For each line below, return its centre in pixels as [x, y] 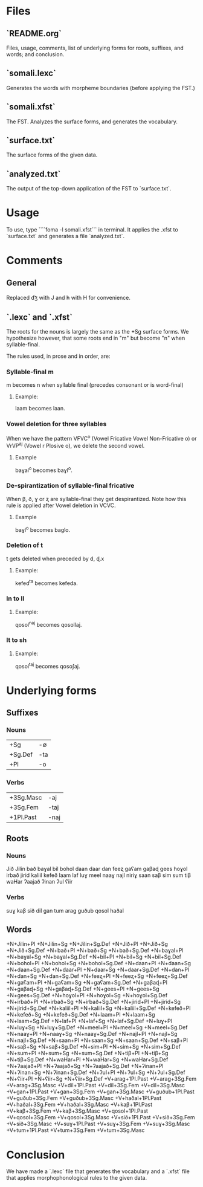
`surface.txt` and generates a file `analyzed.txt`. [66, 236]
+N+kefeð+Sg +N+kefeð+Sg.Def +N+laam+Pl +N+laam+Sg [81, 1015]
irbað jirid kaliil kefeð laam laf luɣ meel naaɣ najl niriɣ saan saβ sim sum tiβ [99, 875]
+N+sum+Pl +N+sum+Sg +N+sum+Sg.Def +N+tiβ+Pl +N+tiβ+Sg [87, 1053]
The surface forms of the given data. [52, 155]
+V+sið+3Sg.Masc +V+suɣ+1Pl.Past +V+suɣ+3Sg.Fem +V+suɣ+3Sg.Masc [98, 1124]
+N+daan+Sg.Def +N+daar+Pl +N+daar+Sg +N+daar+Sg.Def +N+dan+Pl [98, 970]
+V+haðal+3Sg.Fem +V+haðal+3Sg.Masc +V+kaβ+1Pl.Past [79, 1105]
